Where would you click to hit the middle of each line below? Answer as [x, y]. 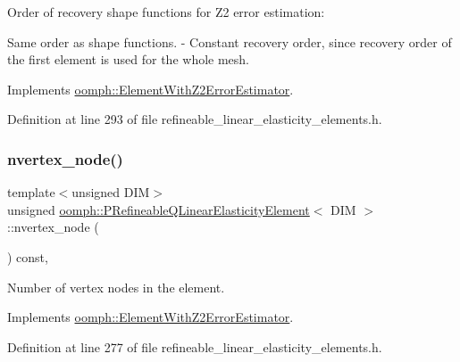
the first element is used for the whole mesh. [129, 59]
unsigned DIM [111, 192]
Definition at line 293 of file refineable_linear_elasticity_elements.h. [195, 119]
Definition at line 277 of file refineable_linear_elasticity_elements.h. [195, 346]
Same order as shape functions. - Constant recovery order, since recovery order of [230, 41]
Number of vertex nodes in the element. [116, 287]
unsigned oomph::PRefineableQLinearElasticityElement [159, 209]
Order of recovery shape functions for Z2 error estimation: [166, 12]
